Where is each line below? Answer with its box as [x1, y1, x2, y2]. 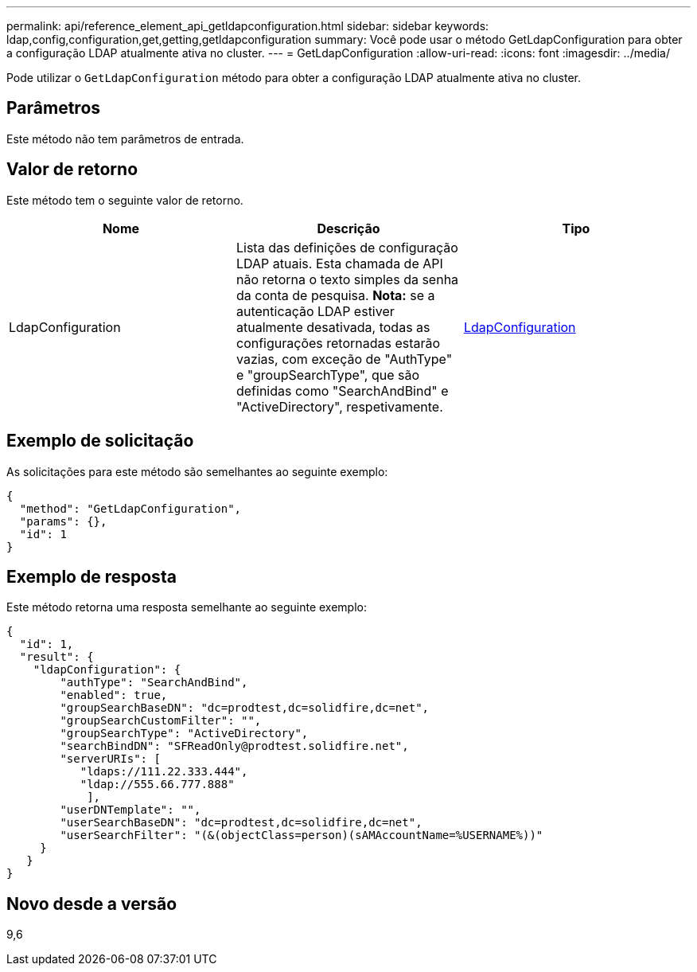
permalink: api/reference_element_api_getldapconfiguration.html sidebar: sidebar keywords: [6, 19, 489, 33]
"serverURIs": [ [60, 752, 161, 766]
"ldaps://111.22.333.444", [80, 765, 248, 779]
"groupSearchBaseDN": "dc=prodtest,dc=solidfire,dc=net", [60, 701, 430, 715]
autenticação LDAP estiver [236, 303, 395, 319]
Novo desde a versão [6, 893, 177, 914]
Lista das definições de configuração [236, 239, 458, 256]
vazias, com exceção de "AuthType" [236, 350, 453, 367]
